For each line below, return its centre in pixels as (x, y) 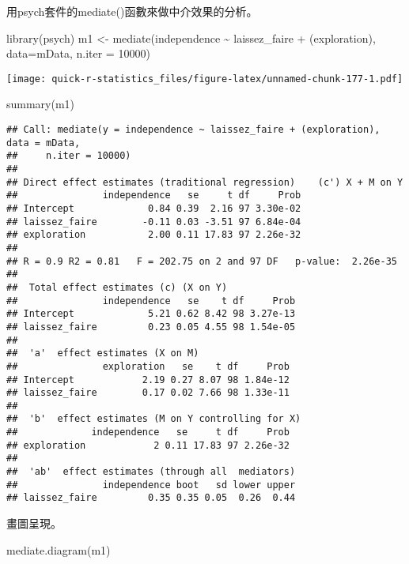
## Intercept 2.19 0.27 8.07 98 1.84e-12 (148, 380)
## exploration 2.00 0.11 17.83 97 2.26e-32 (154, 235)
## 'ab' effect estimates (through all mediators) (151, 472)
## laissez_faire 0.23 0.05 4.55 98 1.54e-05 (151, 327)
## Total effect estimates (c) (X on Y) (117, 287)
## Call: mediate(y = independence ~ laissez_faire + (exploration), (193, 130)
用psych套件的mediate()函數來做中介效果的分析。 (132, 11)
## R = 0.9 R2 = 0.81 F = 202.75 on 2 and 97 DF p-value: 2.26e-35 (202, 261)
